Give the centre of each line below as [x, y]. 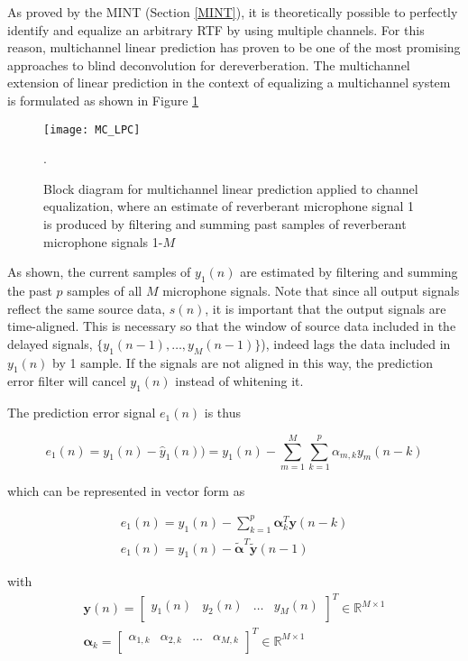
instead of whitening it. [239, 381]
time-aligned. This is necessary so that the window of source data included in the [232, 326]
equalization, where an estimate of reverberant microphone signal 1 [229, 206]
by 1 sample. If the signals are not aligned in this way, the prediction [243, 362]
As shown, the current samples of [99, 272]
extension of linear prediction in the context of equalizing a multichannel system [229, 83]
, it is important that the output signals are [326, 308]
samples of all [105, 290]
